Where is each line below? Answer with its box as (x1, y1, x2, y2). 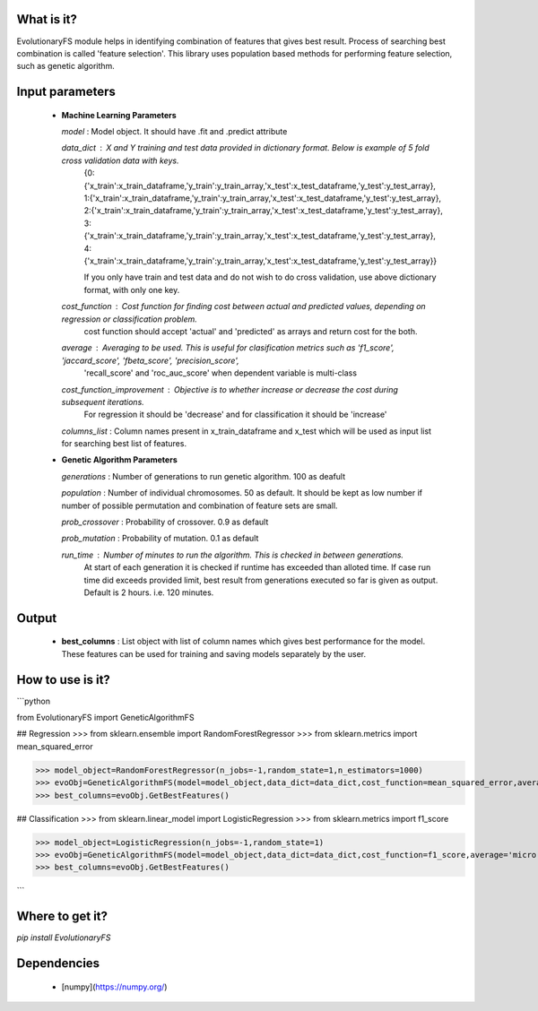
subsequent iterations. (61, 396, 145, 407)
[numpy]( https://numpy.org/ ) (61, 981, 168, 992)
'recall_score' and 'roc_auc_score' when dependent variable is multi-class (83, 367, 358, 378)
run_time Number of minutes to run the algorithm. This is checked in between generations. (61, 549, 403, 560)
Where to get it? (16, 909, 108, 924)
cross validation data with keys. (61, 155, 179, 166)
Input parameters (16, 84, 117, 99)
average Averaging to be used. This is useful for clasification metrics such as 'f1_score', (61, 342, 395, 353)
